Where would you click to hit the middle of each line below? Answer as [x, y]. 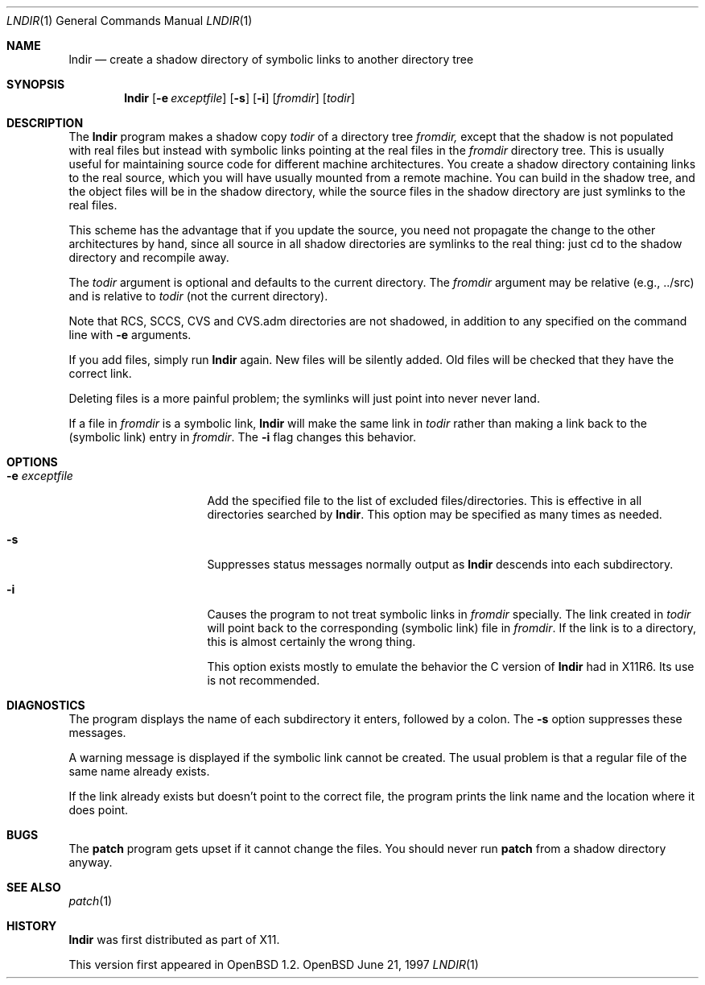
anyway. [91, 862]
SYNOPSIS [36, 84]
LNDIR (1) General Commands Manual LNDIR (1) [130, 21]
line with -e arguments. [130, 335]
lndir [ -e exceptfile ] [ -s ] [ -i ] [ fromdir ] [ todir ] [240, 98]
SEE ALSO [34, 887]
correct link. [100, 373]
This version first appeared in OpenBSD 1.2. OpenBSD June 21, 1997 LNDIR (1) [274, 964]
